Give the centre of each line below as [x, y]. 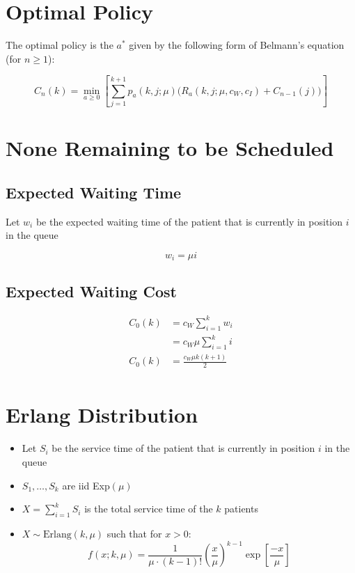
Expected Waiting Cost [91, 291]
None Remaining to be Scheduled [170, 148]
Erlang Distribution [102, 415]
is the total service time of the [149, 509]
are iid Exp [86, 485]
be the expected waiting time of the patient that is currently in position [189, 221]
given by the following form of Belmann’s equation [237, 45]
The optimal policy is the [60, 45]
